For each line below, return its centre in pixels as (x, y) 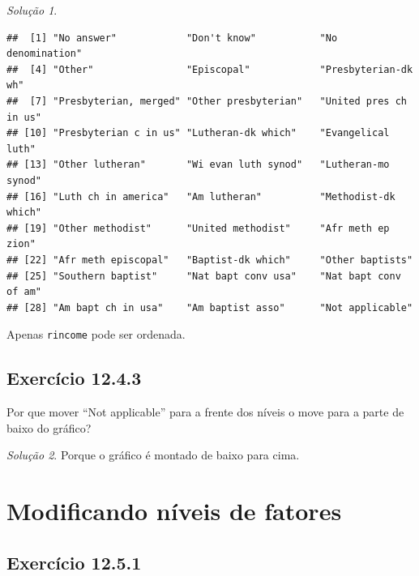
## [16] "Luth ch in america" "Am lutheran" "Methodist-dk (201, 196)
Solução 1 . (32, 10)
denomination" (45, 54)
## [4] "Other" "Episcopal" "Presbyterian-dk (210, 69)
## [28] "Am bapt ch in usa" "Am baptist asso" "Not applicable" (210, 307)
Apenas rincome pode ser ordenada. (96, 334)
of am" (24, 292)
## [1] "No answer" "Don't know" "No (172, 38)
